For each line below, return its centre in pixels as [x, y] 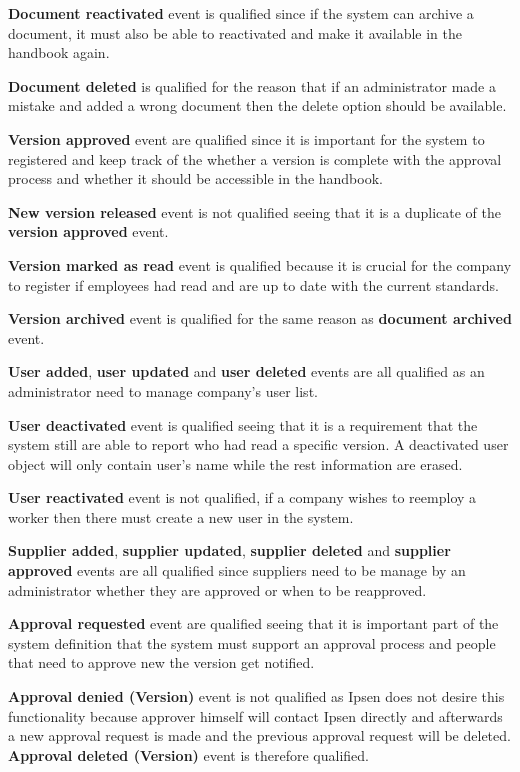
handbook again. [59, 52]
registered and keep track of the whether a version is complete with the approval [255, 158]
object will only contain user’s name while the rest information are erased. [235, 463]
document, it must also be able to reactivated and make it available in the [235, 32]
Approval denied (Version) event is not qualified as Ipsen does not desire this [256, 696]
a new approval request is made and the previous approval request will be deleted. [259, 735]
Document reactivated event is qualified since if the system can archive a [241, 13]
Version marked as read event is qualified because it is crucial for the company [260, 264]
